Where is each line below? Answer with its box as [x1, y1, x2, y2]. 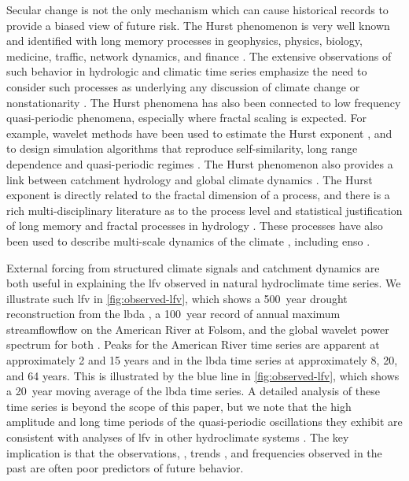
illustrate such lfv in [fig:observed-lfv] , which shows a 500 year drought [6, 290, 348, 306]
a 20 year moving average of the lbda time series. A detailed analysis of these [6, 383, 380, 399]
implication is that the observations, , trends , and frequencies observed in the [6, 444, 382, 461]
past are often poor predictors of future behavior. [6, 460, 244, 476]
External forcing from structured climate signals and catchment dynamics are [6, 259, 380, 276]
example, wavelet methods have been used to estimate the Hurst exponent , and [6, 124, 392, 141]
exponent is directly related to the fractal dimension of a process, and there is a [6, 187, 390, 203]
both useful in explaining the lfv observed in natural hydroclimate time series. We [6, 275, 401, 291]
